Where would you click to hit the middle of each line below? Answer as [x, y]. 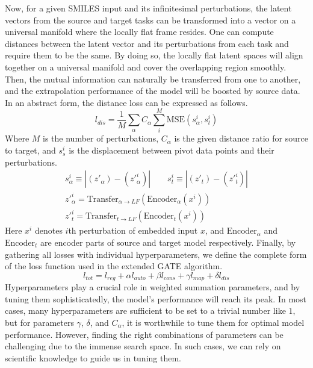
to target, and [30, 150]
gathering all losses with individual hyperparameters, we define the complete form [156, 254]
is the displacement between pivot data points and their [172, 150]
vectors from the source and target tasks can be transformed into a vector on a [150, 20]
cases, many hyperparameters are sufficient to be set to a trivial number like [145, 310]
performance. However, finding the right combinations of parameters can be [144, 334]
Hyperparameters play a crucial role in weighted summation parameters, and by [153, 287]
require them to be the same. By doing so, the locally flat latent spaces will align [154, 55]
